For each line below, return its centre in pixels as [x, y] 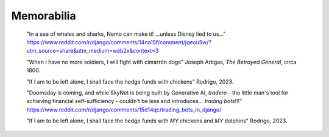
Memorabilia [44, 16]
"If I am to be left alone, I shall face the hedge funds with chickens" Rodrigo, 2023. [130, 81]
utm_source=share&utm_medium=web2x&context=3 [93, 51]
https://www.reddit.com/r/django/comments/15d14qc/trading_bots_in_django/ [124, 110]
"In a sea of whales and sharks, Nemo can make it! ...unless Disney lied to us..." [126, 34]
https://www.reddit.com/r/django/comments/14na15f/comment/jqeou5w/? [119, 42]
